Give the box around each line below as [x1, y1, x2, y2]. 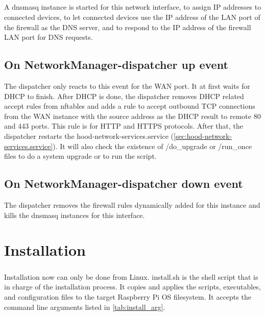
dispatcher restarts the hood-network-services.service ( [4, 130, 174, 141]
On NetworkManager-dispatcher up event [4, 57, 228, 72]
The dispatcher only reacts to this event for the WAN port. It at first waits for [4, 80, 250, 91]
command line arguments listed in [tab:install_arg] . [4, 301, 165, 312]
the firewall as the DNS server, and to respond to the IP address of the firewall [4, 21, 251, 32]
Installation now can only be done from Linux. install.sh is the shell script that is [4, 271, 258, 282]
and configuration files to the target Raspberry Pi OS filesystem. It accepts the [4, 291, 251, 302]
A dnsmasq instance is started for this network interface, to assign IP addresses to [4, 2, 261, 12]
